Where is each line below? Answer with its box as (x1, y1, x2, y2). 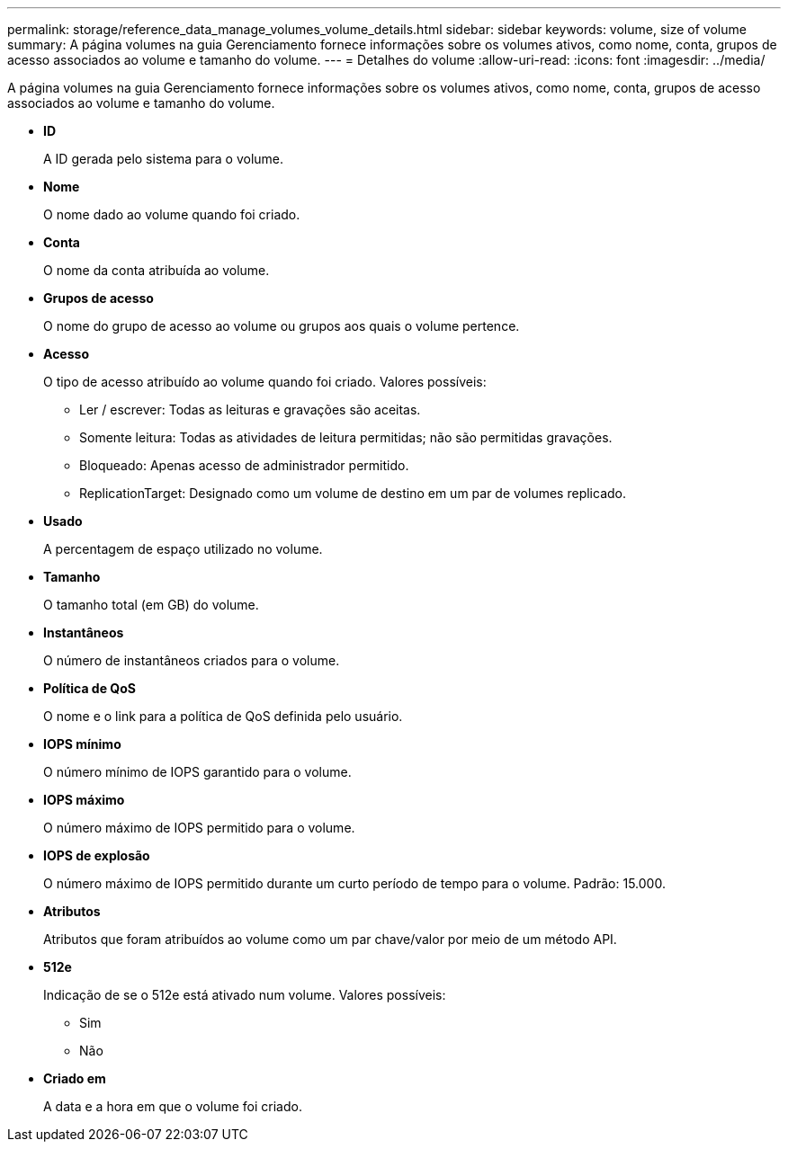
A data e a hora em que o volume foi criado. (43, 1099, 302, 1114)
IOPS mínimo (43, 736, 121, 752)
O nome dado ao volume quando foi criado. (43, 207, 300, 222)
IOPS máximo (43, 792, 125, 807)
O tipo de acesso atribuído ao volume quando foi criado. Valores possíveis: (43, 374, 487, 389)
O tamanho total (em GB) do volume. (43, 597, 259, 612)
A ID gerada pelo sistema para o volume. (43, 151, 284, 166)
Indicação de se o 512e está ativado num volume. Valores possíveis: (43, 987, 446, 1002)
